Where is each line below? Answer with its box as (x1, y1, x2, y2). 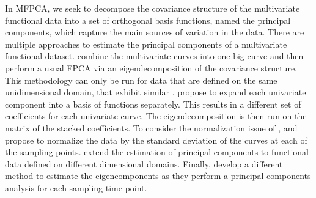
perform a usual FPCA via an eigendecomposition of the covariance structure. (5, 61, 297, 74)
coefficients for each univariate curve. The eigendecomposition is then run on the (5, 109, 307, 122)
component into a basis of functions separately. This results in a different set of (5, 97, 301, 110)
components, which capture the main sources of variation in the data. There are (5, 26, 304, 38)
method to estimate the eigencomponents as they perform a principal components (5, 169, 311, 182)
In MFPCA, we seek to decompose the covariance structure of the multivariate (5, 2, 300, 14)
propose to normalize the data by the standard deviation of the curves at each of (5, 133, 307, 146)
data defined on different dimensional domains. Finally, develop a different (5, 157, 283, 170)
